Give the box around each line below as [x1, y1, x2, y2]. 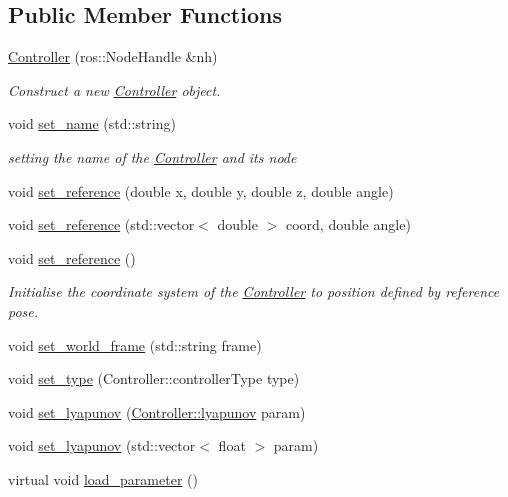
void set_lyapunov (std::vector [8, 435, 196, 456]
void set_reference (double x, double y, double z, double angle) [8, 180, 394, 201]
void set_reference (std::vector [8, 214, 195, 235]
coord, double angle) [285, 214, 411, 235]
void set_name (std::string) [8, 113, 176, 134]
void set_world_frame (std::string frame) [8, 334, 262, 355]
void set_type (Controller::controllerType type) [8, 368, 300, 389]
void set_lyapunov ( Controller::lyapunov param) [8, 401, 306, 422]
